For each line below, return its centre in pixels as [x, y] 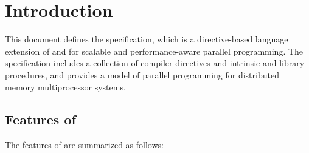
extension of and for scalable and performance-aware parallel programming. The [154, 51]
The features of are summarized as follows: [84, 145]
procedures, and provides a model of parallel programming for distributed [142, 74]
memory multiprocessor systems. [65, 87]
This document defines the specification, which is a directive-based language [147, 39]
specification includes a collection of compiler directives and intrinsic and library [155, 63]
